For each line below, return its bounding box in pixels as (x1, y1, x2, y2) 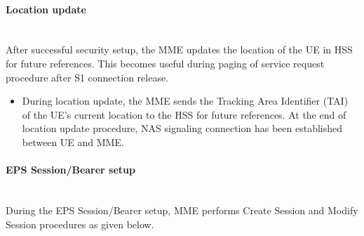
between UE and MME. (22, 134, 124, 149)
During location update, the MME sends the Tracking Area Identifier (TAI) (22, 93, 349, 108)
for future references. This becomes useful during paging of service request (6, 55, 325, 70)
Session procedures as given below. (6, 216, 154, 231)
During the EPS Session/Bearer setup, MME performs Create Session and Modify (6, 202, 358, 217)
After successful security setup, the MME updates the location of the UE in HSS (6, 42, 353, 57)
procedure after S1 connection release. (6, 70, 169, 84)
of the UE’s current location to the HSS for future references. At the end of (22, 107, 346, 122)
